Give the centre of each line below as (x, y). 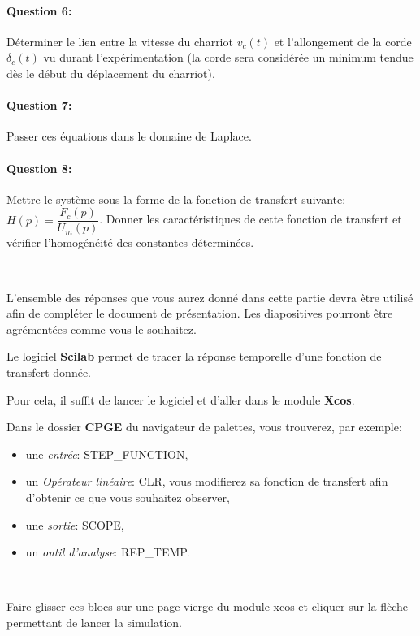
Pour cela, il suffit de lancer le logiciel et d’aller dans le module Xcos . (181, 399)
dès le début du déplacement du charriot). (111, 73)
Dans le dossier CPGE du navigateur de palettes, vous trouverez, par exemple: (204, 427)
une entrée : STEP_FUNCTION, (107, 454)
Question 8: (39, 168)
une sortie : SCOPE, (75, 524)
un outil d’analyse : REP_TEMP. (108, 552)
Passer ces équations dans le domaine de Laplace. (129, 136)
